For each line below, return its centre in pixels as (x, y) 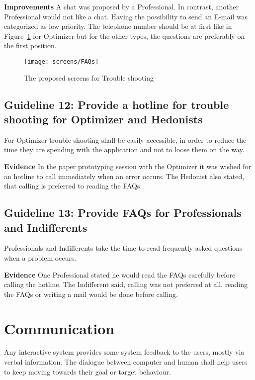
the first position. (30, 46)
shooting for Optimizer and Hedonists (103, 119)
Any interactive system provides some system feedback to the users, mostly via (124, 352)
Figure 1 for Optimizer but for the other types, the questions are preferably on (125, 36)
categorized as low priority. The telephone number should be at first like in (118, 26)
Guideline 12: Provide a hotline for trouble (117, 104)
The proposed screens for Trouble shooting (89, 77)
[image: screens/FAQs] (61, 61)
